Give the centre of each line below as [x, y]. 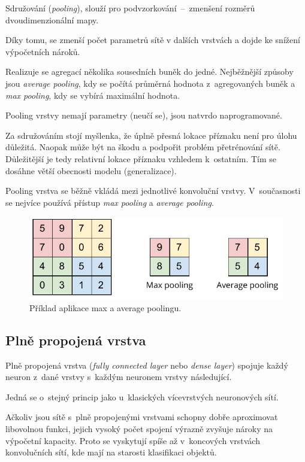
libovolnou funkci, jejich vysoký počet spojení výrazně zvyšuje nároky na [139, 429]
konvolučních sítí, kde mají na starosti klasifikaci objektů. [111, 452]
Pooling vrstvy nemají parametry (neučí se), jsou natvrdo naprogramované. [144, 115]
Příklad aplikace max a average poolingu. [105, 307]
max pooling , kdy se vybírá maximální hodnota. [93, 95]
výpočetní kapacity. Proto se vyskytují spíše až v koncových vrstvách [133, 440]
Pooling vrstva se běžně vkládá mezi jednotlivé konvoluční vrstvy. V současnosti [153, 191]
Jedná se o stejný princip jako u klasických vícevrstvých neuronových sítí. [142, 396]
